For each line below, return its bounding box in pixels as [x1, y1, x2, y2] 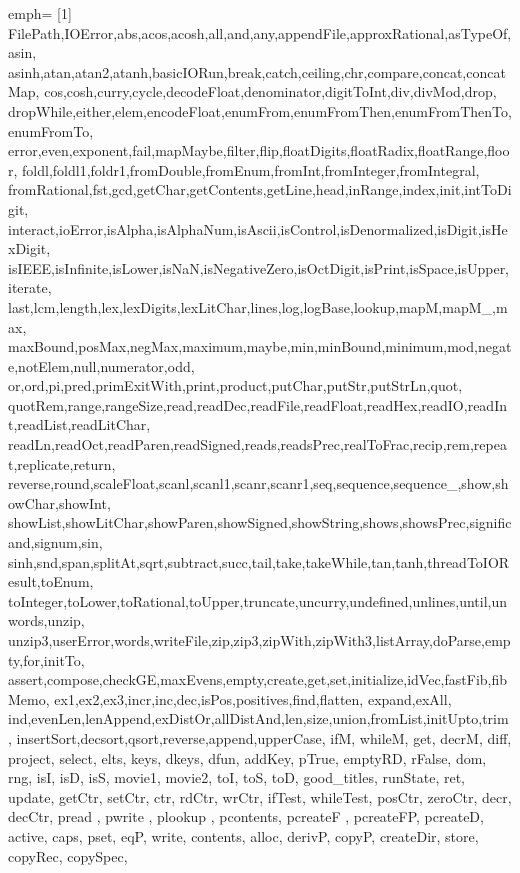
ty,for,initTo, [8, 649, 85, 670]
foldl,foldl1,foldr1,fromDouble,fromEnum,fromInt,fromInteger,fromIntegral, [22, 159, 480, 180]
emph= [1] [8, 3, 72, 23]
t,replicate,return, [8, 453, 116, 474]
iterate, [8, 277, 52, 298]
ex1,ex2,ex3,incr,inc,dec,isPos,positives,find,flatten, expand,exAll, [54, 688, 452, 709]
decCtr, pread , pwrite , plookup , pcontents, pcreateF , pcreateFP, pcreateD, [8, 806, 484, 827]
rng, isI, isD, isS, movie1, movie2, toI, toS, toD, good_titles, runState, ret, [8, 767, 466, 788]
